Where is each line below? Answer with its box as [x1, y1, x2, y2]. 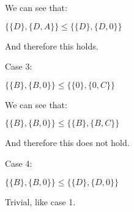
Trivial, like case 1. [5, 195, 76, 208]
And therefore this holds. [5, 39, 99, 52]
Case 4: [5, 156, 32, 169]
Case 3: [5, 60, 32, 73]
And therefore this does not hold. [5, 136, 130, 149]
